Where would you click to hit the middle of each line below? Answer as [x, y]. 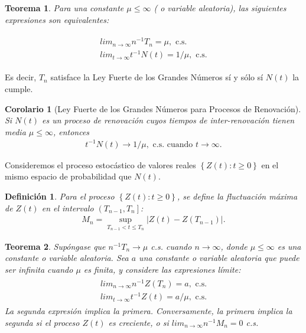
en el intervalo [68, 208]
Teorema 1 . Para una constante [64, 8]
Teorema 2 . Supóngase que [55, 246]
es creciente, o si [139, 322]
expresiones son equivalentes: [57, 19]
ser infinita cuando [39, 270]
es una [289, 246]
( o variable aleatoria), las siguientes [220, 8]
